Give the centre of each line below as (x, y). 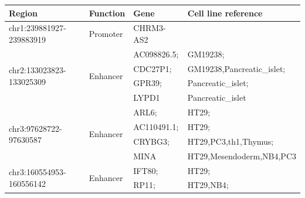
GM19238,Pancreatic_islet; (236, 68)
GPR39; (148, 83)
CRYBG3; (151, 141)
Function (107, 13)
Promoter (106, 34)
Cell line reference (225, 13)
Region (23, 13)
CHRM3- (150, 28)
